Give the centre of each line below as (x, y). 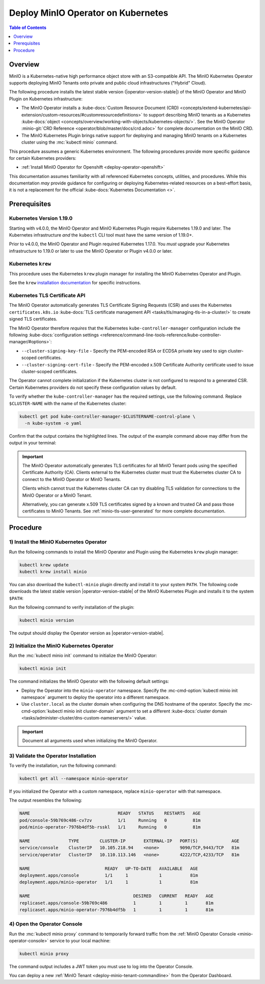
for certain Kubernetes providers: (43, 158)
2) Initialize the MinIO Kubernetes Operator (61, 646)
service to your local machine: (80, 941)
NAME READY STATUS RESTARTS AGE (110, 813)
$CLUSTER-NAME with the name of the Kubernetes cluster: (68, 403)
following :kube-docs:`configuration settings (54, 335)
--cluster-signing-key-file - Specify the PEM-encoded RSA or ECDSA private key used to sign (124, 351)
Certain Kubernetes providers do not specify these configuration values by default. (93, 387)
